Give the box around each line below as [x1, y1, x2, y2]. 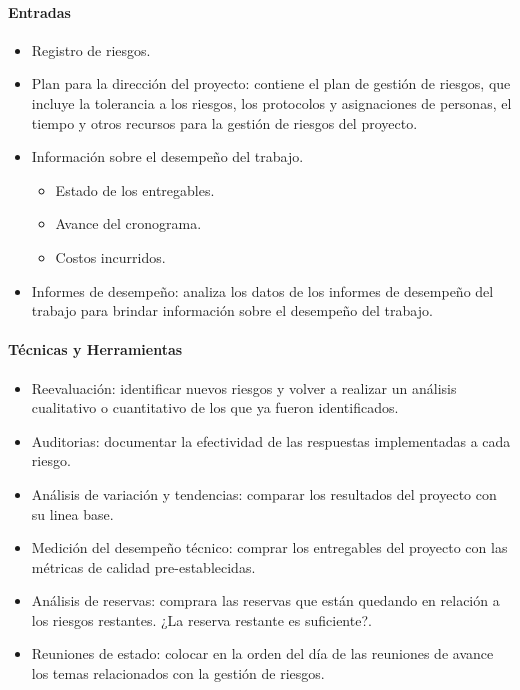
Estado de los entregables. [55, 179, 215, 200]
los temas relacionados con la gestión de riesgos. [31, 663, 325, 684]
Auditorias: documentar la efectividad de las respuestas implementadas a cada [31, 430, 511, 451]
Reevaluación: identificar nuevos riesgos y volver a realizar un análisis [31, 377, 457, 398]
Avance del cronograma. [55, 213, 202, 234]
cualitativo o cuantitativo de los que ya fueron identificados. [31, 397, 399, 418]
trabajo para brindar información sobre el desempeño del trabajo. [31, 300, 433, 321]
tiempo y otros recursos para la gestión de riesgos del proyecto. [31, 112, 418, 133]
